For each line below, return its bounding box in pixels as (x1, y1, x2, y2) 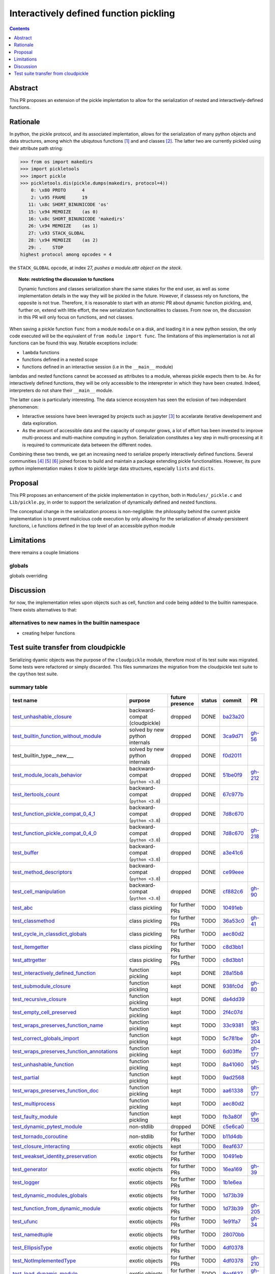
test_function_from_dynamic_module (12, 1205, 101, 1212)
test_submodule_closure (12, 983, 71, 990)
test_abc (12, 905, 33, 912)
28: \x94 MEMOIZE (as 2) (28, 237, 99, 243)
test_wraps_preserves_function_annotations (12, 1048, 118, 1055)
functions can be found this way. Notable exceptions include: (9, 340, 138, 346)
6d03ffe (222, 1048, 242, 1055)
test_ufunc (12, 1218, 38, 1225)
